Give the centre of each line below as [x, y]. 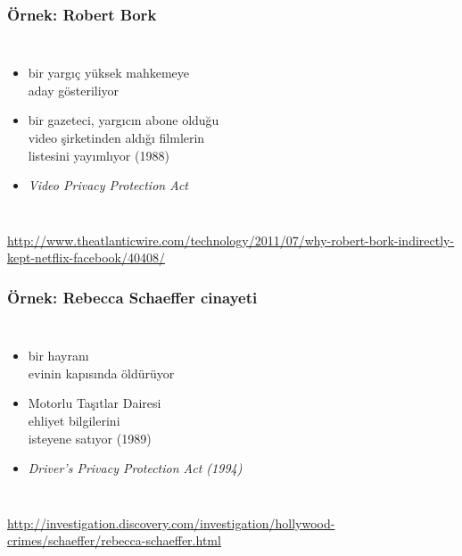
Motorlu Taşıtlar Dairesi [95, 403]
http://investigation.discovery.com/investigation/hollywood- [171, 523]
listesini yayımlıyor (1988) [99, 155]
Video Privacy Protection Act [108, 185]
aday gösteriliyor [74, 90]
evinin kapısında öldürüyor [101, 373]
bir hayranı [58, 356]
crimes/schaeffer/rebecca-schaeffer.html [114, 540]
